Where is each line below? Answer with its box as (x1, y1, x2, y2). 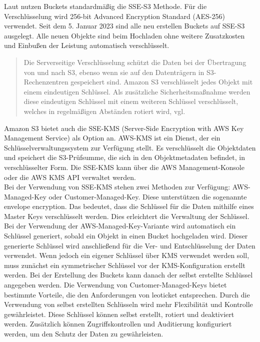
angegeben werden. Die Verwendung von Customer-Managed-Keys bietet (4, 279, 227, 290)
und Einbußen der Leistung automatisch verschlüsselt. (4, 40, 169, 50)
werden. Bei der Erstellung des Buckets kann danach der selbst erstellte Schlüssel (4, 269, 253, 280)
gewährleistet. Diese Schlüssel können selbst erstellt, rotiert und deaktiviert (4, 308, 234, 319)
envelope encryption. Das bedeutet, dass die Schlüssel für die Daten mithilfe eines (4, 201, 254, 211)
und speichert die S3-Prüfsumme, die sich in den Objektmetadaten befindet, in (4, 152, 245, 162)
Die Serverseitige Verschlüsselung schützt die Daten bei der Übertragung (23, 56, 246, 67)
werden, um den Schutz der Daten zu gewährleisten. (4, 328, 163, 338)
